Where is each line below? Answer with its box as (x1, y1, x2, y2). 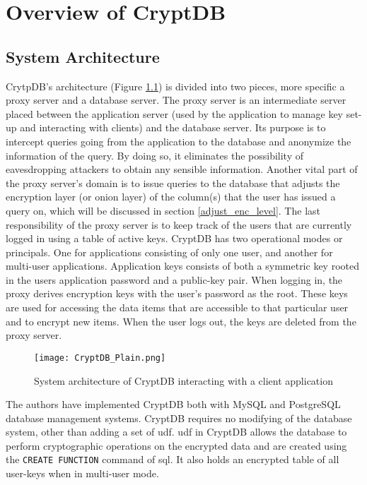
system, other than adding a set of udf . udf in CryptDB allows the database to (6, 424, 347, 439)
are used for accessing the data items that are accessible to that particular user (6, 300, 349, 315)
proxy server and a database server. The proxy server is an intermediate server (6, 92, 346, 107)
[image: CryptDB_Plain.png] (34, 352, 166, 363)
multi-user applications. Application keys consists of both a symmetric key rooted (6, 258, 359, 273)
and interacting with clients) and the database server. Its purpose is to (20, 120, 326, 135)
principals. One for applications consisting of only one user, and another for (6, 244, 333, 259)
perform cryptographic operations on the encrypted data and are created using (6, 438, 347, 453)
